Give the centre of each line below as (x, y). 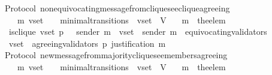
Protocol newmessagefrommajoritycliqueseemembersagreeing (116, 55)
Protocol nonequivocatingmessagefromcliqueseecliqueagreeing (117, 8)
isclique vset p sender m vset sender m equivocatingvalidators (138, 31)
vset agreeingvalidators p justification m (87, 43)
